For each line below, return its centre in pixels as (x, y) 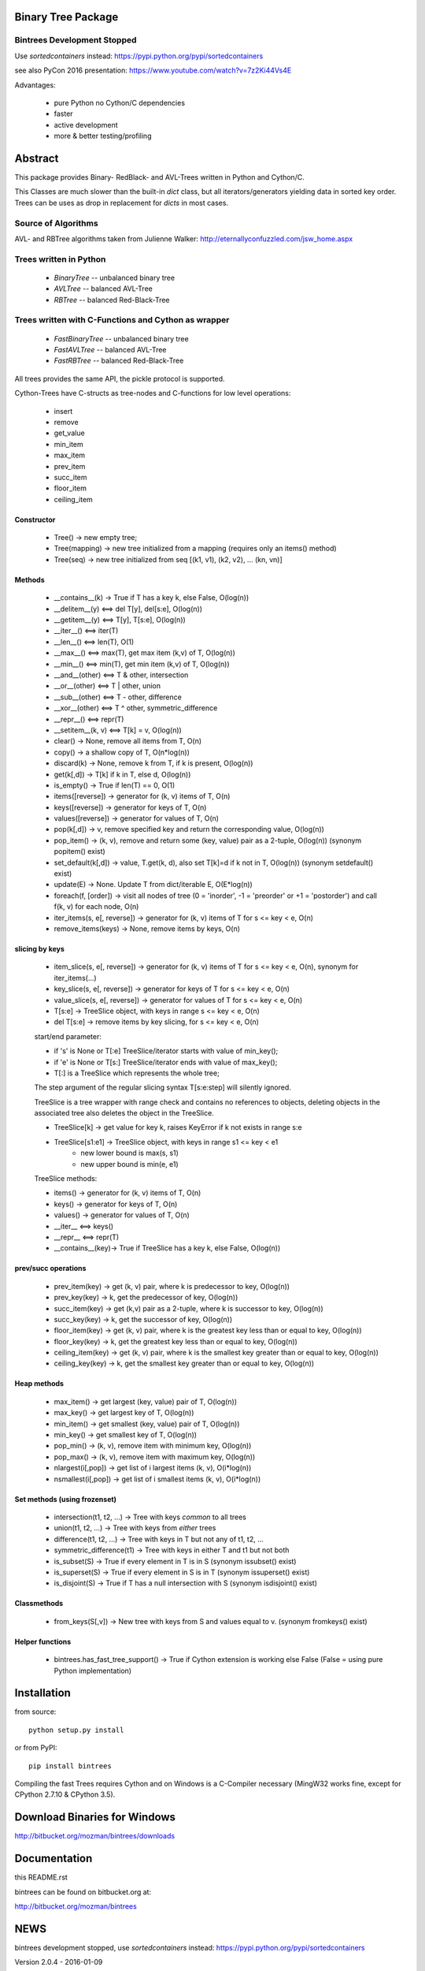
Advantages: (35, 85)
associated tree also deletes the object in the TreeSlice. (124, 1113)
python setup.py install (76, 1730)
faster (64, 114)
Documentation (54, 1859)
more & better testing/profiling (103, 136)
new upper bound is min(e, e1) (129, 1164)
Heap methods (39, 1384)
